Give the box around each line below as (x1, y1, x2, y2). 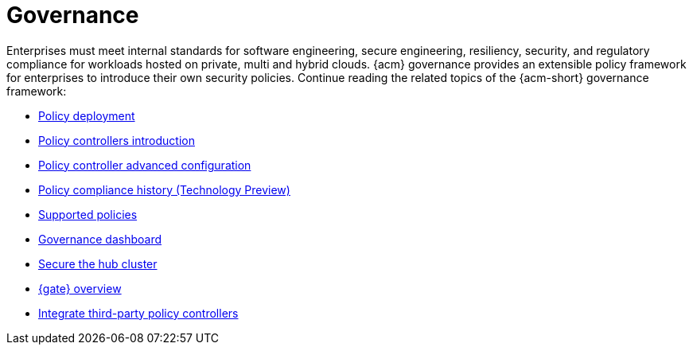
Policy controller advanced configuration (38, 158, 251, 172)
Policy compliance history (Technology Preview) (38, 182, 290, 197)
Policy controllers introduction (38, 133, 195, 147)
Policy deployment (38, 108, 135, 123)
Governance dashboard (38, 232, 162, 246)
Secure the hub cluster (38, 256, 158, 271)
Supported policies (38, 207, 138, 221)
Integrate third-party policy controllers (38, 306, 239, 320)
